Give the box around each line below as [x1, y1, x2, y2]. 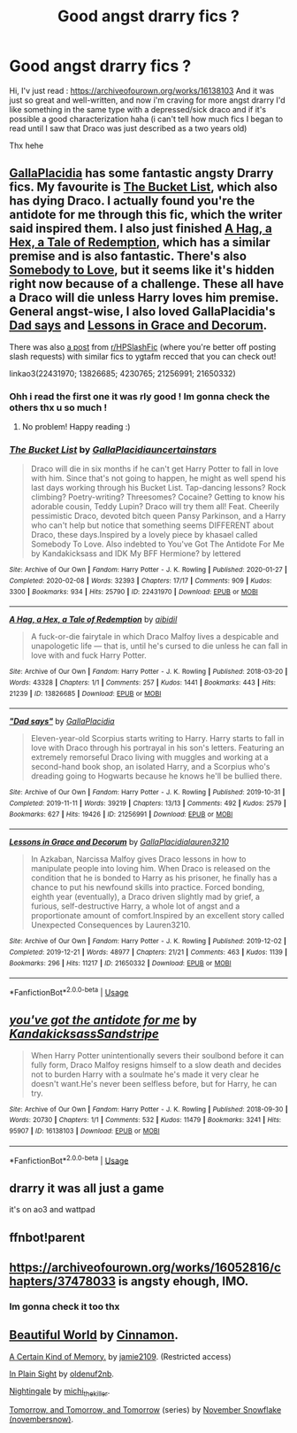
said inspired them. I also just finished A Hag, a [9, 221, 272, 236]
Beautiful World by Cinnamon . [9, 1328, 179, 1343]
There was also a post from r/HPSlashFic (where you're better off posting [9, 341, 277, 352]
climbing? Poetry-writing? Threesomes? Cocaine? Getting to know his [30, 492, 286, 502]
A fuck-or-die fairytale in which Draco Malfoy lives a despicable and [30, 631, 279, 642]
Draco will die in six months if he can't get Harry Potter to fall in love [30, 463, 279, 475]
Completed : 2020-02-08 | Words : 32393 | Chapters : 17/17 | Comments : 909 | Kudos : [9, 577, 272, 585]
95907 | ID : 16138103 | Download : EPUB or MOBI [9, 1127, 161, 1135]
